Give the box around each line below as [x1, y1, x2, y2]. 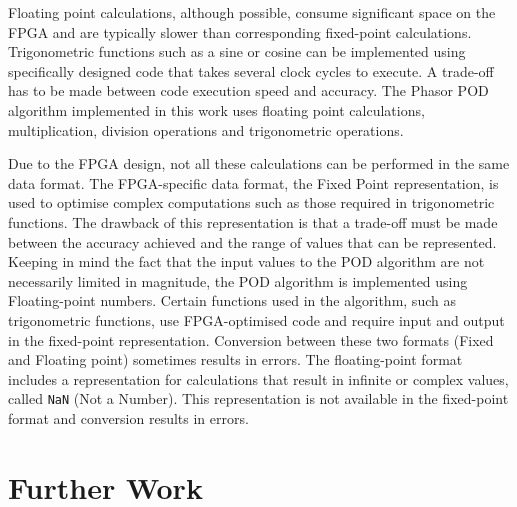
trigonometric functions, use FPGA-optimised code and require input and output [8, 309, 505, 330]
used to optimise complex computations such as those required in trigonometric [8, 192, 495, 213]
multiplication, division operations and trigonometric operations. [8, 119, 404, 140]
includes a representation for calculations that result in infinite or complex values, [8, 368, 509, 389]
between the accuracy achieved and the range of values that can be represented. [8, 231, 497, 252]
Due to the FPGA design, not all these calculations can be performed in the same [8, 153, 510, 174]
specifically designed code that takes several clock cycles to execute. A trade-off [8, 60, 494, 81]
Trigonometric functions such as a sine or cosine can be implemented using [8, 41, 466, 62]
